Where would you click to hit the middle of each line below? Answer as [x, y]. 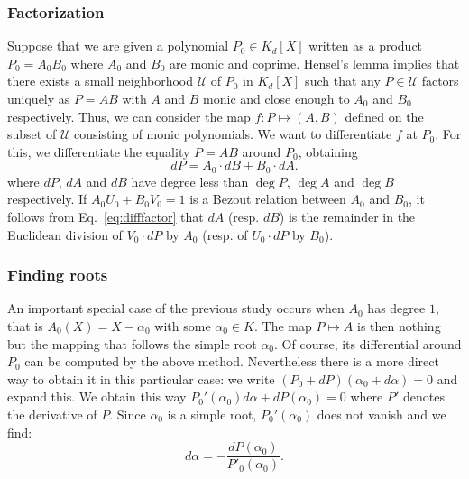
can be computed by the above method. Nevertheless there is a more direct [232, 361]
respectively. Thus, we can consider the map [129, 116]
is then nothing [399, 326]
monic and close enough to [276, 98]
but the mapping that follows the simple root [132, 343]
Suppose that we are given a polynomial [118, 46]
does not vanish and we [382, 414]
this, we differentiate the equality [99, 151]
